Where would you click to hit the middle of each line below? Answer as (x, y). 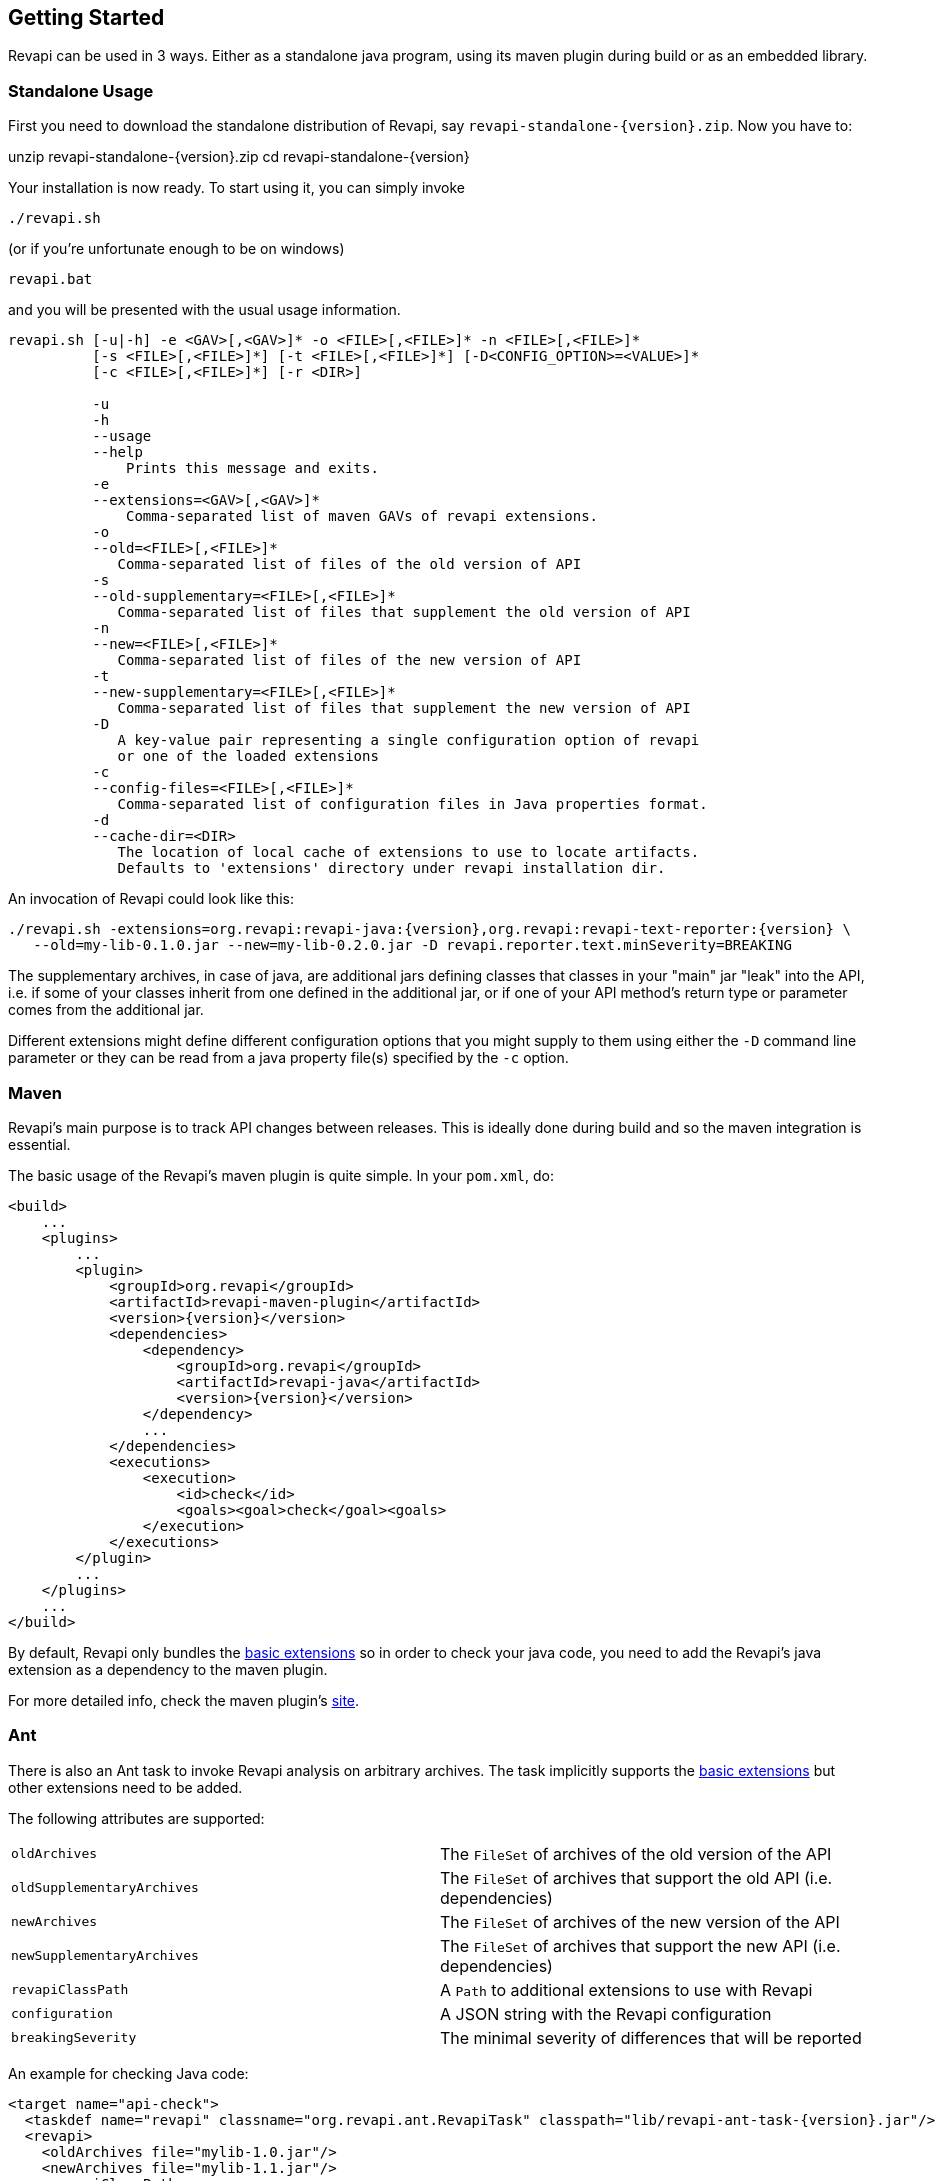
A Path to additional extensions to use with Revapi (626, 1989)
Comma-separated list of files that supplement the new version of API (404, 708)
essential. (39, 1144)
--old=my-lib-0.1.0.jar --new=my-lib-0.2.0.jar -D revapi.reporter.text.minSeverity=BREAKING (412, 945)
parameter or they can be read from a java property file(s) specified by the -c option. (288, 1058)
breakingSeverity (74, 2038)
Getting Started (86, 17)
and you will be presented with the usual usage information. (204, 310)
